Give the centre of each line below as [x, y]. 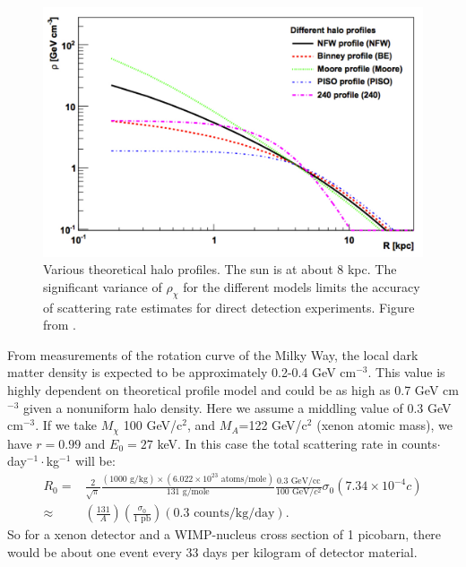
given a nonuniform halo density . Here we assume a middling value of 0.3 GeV [237, 407]
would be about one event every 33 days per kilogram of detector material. [212, 551]
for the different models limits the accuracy [302, 286]
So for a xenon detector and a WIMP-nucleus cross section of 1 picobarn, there [224, 534]
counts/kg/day [234, 514]
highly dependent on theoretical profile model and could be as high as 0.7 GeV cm [233, 390]
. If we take [66, 425]
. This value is [406, 372]
